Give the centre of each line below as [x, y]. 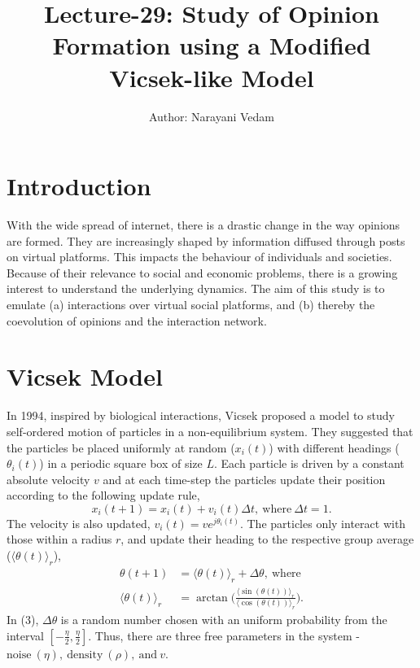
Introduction [79, 186]
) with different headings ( [334, 447]
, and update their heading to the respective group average [267, 539]
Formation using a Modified [212, 45]
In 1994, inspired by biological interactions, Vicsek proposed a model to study [201, 415]
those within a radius [59, 539]
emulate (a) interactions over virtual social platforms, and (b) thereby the [191, 304]
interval [25, 635]
